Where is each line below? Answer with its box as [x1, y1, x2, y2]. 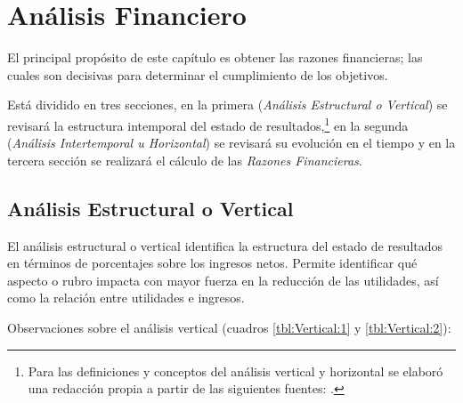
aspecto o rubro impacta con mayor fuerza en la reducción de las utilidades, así [7, 270, 439, 289]
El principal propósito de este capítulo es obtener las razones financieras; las [7, 48, 423, 67]
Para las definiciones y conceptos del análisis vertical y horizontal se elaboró [28, 361, 443, 380]
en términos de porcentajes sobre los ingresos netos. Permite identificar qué [7, 254, 418, 272]
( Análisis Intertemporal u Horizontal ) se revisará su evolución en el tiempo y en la [7, 133, 456, 152]
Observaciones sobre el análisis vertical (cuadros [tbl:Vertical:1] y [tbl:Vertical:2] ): [7, 318, 451, 336]
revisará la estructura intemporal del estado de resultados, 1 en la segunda [7, 113, 409, 134]
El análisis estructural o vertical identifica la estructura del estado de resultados [7, 236, 443, 254]
